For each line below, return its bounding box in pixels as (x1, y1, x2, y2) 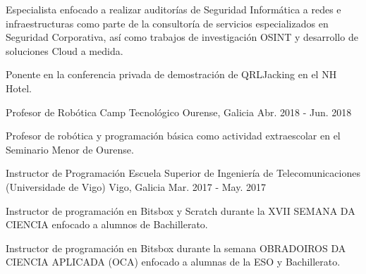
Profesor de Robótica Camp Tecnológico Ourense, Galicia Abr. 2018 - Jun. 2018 (6, 104, 352, 119)
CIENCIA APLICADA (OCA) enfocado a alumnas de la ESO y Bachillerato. (6, 254, 341, 269)
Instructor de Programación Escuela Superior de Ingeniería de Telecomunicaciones (6, 166, 360, 180)
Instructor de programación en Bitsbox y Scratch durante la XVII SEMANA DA (6, 203, 355, 218)
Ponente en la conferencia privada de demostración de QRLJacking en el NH (6, 67, 337, 82)
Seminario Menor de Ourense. (6, 142, 134, 156)
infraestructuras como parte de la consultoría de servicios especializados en (6, 15, 329, 30)
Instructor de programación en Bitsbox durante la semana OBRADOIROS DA (6, 240, 346, 255)
